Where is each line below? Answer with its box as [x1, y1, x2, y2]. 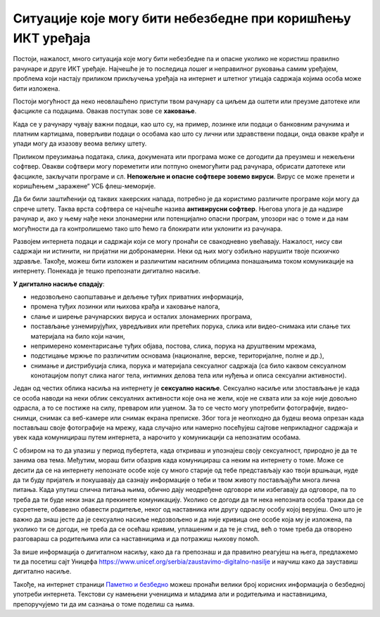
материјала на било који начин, [30, 332, 126, 340]
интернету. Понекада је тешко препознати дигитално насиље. [13, 267, 201, 275]
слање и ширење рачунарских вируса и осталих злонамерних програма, [30, 312, 253, 320]
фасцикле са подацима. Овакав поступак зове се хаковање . [13, 107, 197, 115]
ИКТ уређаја [13, 30, 91, 46]
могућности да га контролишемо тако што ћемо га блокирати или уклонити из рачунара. [13, 224, 283, 233]
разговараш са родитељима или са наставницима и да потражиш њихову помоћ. [13, 535, 260, 543]
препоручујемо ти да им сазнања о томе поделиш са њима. [13, 599, 195, 608]
